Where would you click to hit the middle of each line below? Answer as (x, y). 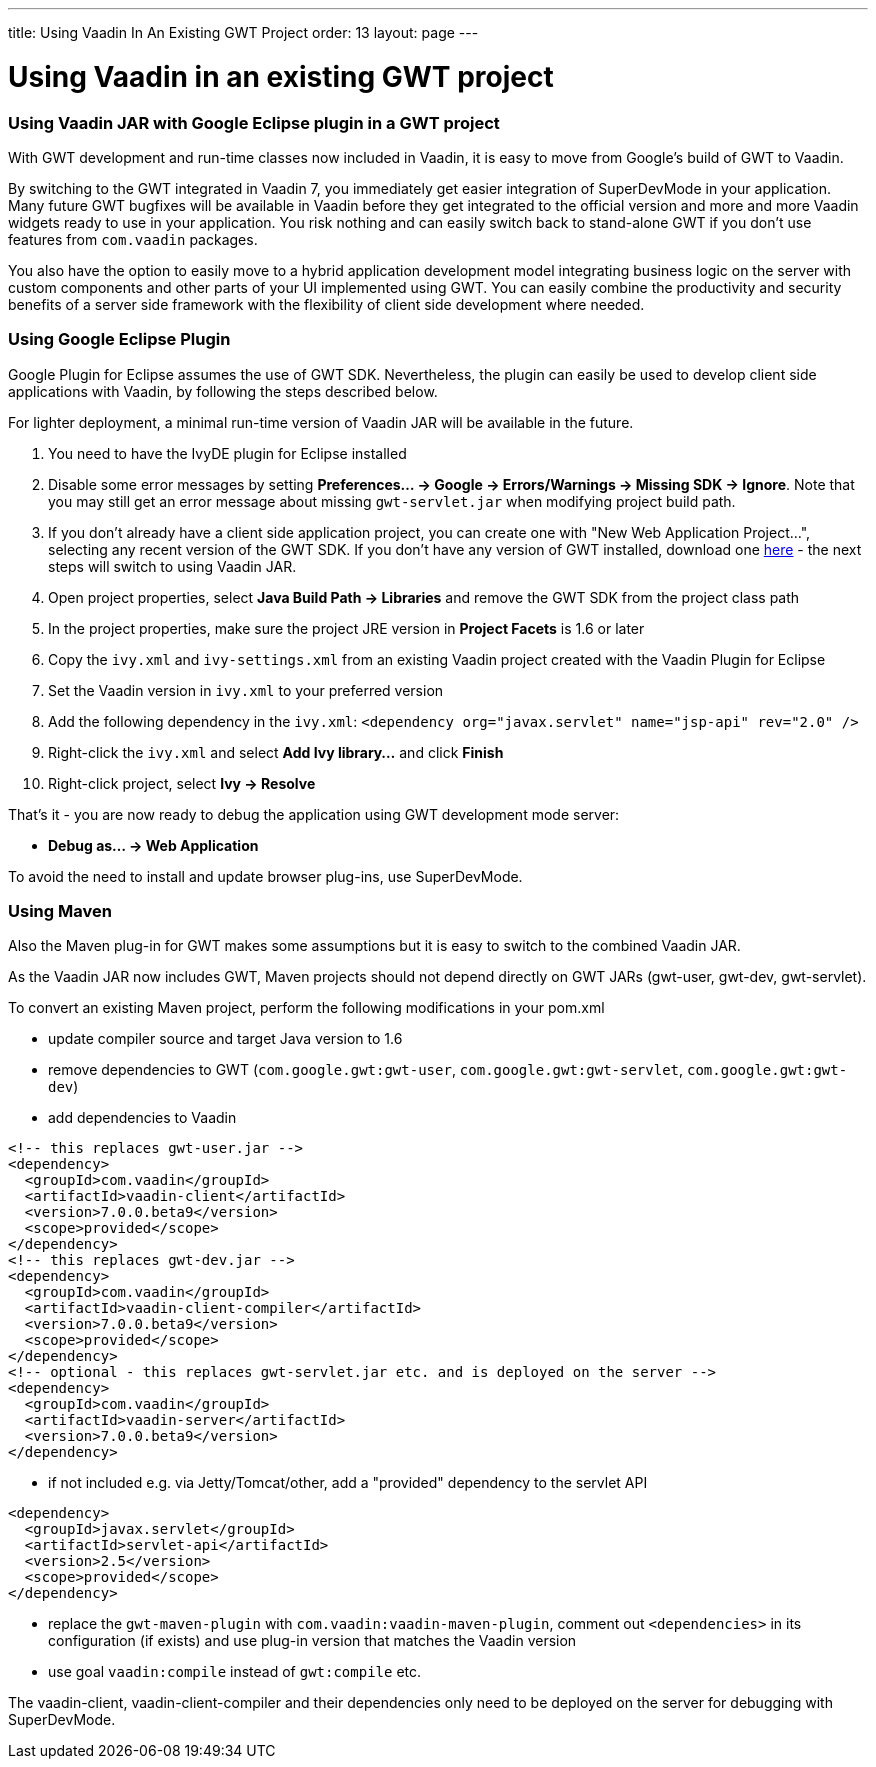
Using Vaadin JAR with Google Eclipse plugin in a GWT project (254, 122)
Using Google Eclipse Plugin (119, 339)
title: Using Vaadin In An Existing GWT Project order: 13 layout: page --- (243, 32)
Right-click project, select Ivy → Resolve (182, 783)
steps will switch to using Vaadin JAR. (172, 566)
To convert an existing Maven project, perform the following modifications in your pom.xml (306, 1008)
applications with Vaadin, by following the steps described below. (223, 391)
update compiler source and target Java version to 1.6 (225, 1039)
